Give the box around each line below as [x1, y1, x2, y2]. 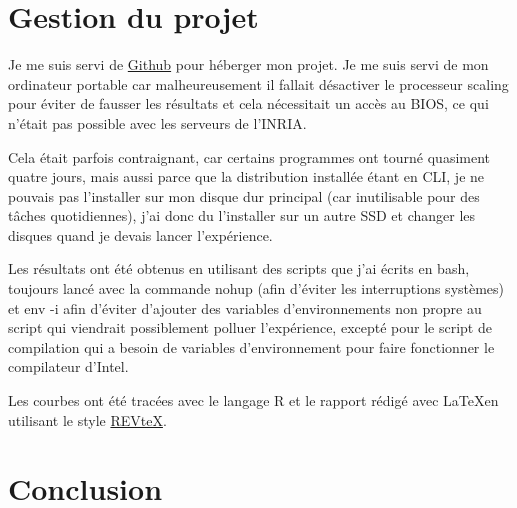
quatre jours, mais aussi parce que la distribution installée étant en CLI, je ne [8, 166, 485, 187]
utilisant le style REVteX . [8, 409, 167, 430]
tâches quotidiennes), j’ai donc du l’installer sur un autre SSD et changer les [8, 205, 476, 226]
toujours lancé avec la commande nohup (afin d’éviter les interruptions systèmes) [8, 278, 505, 299]
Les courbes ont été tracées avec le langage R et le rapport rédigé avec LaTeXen [8, 390, 499, 411]
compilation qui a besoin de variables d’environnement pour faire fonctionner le [8, 336, 495, 357]
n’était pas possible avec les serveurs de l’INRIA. [8, 112, 307, 133]
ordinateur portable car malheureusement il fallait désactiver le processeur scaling [8, 73, 509, 94]
